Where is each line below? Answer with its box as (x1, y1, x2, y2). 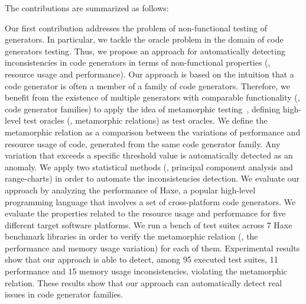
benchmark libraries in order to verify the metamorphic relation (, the (5, 230, 258, 242)
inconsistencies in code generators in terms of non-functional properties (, (5, 56, 271, 69)
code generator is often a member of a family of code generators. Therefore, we (5, 79, 290, 92)
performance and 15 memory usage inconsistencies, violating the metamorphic (5, 265, 288, 277)
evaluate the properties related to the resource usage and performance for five (5, 207, 286, 219)
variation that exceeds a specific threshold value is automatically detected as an (5, 149, 293, 161)
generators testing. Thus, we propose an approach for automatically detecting (5, 44, 285, 57)
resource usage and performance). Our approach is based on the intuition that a (5, 67, 294, 80)
